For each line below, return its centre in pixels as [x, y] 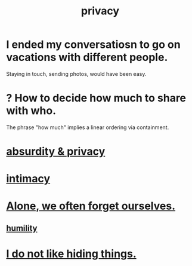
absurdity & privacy [56, 152]
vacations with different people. [87, 57]
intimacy [28, 179]
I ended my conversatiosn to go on [93, 45]
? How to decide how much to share [96, 98]
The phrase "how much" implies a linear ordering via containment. [88, 127]
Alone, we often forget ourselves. [91, 206]
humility [22, 228]
